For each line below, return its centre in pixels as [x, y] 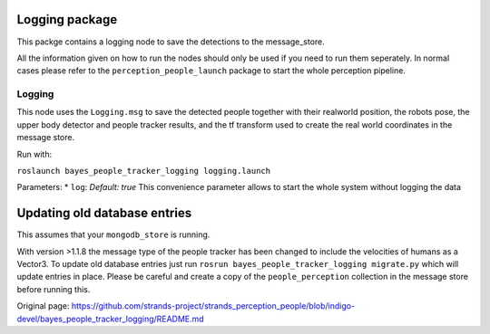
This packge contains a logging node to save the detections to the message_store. [171, 42]
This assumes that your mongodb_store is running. [113, 234]
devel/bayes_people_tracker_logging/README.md [110, 319]
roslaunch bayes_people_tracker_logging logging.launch [144, 171]
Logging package [67, 19]
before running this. [54, 289]
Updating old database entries [104, 213]
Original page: [43, 306]
